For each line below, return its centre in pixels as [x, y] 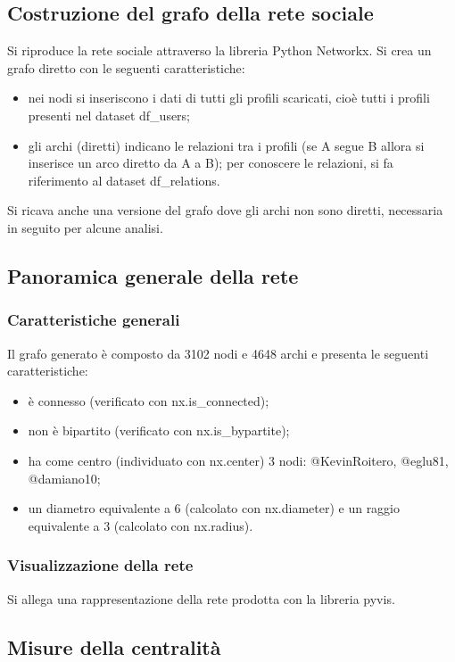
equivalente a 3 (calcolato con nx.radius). [141, 525]
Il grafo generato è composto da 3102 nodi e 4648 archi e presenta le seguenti [218, 353]
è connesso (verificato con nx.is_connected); [149, 400]
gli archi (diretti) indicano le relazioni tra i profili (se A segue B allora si [226, 145]
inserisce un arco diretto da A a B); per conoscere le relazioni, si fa [211, 163]
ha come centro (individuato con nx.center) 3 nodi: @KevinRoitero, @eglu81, [238, 460]
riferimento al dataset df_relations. [124, 180]
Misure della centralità [114, 646]
